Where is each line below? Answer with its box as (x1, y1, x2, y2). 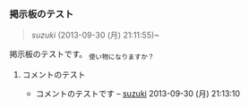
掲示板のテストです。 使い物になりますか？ (9, 49, 155, 62)
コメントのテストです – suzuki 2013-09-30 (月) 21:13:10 (35, 88, 240, 99)
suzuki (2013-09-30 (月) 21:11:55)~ (30, 29, 159, 41)
